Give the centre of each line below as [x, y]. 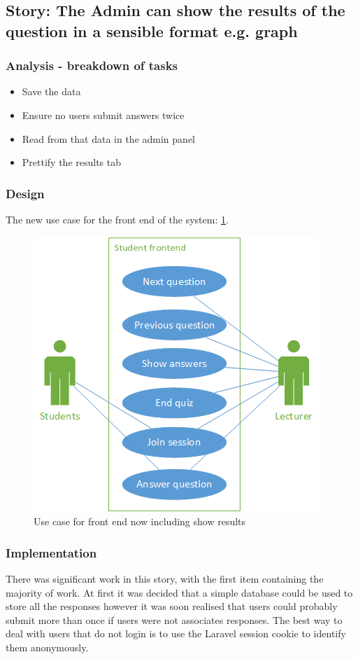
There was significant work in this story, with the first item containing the [165, 578]
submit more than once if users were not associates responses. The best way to [174, 619]
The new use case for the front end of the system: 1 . [117, 219]
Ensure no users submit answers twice [103, 115]
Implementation [51, 552]
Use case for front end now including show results [140, 521]
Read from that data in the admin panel [108, 138]
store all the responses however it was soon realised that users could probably [172, 606]
